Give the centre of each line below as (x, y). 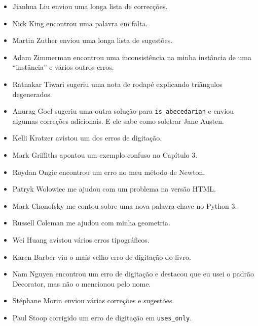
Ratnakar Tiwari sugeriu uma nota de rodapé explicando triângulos (117, 84)
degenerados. (32, 94)
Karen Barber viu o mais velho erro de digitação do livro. (102, 257)
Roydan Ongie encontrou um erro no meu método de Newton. (109, 172)
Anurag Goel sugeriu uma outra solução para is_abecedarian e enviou (123, 111)
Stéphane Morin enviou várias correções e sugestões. (93, 300)
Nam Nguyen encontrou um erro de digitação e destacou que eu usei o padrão (133, 274)
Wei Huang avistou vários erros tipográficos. (81, 239)
